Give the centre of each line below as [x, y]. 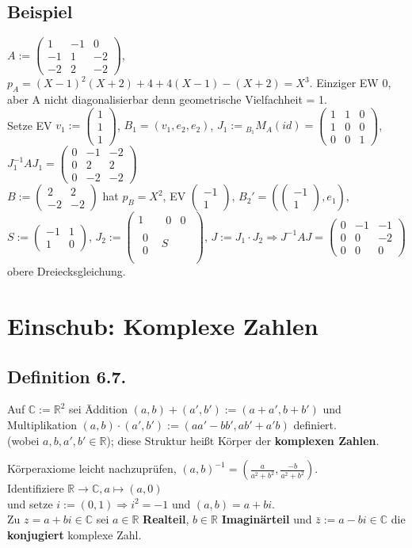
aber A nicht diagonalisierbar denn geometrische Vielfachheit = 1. [167, 99]
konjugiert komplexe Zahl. [74, 535]
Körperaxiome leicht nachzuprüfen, [92, 468]
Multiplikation [42, 425]
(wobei [23, 440]
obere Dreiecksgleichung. [67, 271]
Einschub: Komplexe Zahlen [163, 326]
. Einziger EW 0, [350, 83]
